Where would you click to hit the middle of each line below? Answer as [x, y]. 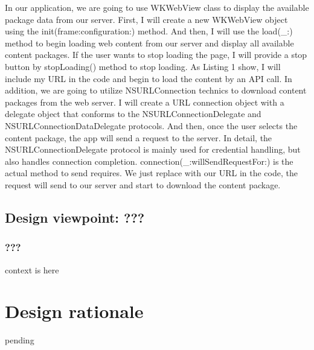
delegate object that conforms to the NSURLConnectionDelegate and [133, 114]
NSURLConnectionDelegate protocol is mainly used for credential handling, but [153, 149]
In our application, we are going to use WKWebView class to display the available [157, 7]
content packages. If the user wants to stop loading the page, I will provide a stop [156, 55]
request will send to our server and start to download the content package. [143, 184]
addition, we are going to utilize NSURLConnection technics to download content [156, 90]
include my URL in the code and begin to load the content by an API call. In [149, 78]
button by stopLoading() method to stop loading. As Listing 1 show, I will [143, 66]
